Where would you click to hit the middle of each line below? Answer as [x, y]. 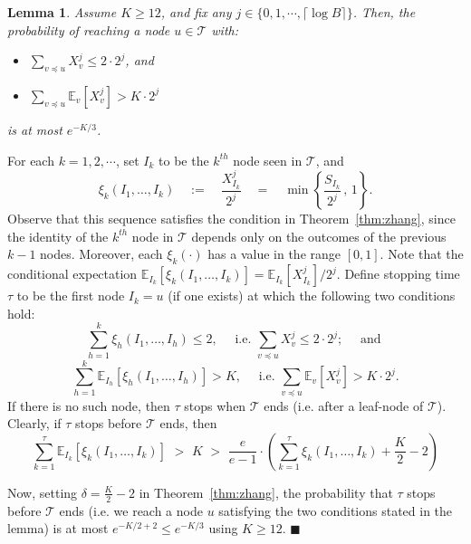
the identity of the [58, 236]
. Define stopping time [398, 274]
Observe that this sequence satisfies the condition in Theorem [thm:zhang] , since [231, 219]
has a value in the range [274, 254]
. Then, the [384, 12]
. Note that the [422, 254]
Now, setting [43, 492]
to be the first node [71, 296]
